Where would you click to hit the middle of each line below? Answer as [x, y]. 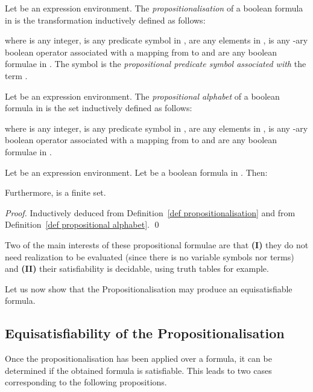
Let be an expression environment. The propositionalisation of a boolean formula [154, 8]
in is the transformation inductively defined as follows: [105, 20]
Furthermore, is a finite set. [55, 192]
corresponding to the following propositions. [86, 382]
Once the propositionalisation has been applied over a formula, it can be [138, 358]
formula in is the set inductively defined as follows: [99, 108]
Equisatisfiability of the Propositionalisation [145, 333]
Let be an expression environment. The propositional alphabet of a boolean [142, 96]
